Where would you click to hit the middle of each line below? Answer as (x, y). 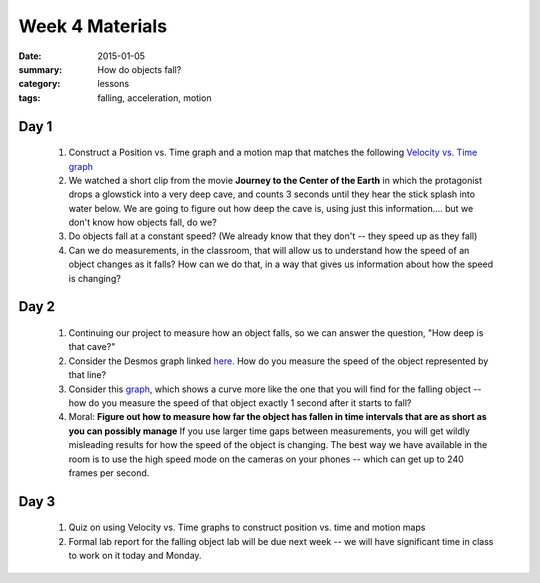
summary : (40, 69)
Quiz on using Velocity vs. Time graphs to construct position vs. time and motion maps (247, 527)
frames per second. (109, 472)
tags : (29, 97)
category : (39, 84)
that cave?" (92, 347)
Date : (30, 56)
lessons (113, 84)
